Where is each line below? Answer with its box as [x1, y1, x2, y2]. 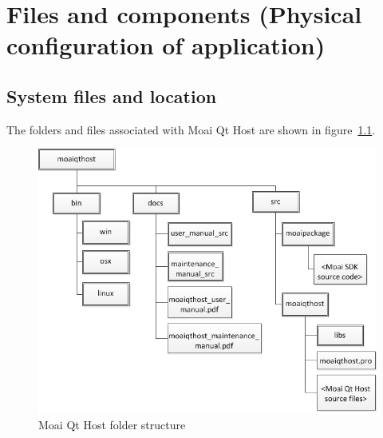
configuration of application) [6, 29, 326, 62]
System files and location [6, 83, 217, 108]
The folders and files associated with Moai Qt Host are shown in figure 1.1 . [6, 121, 376, 137]
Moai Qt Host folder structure [38, 416, 186, 433]
